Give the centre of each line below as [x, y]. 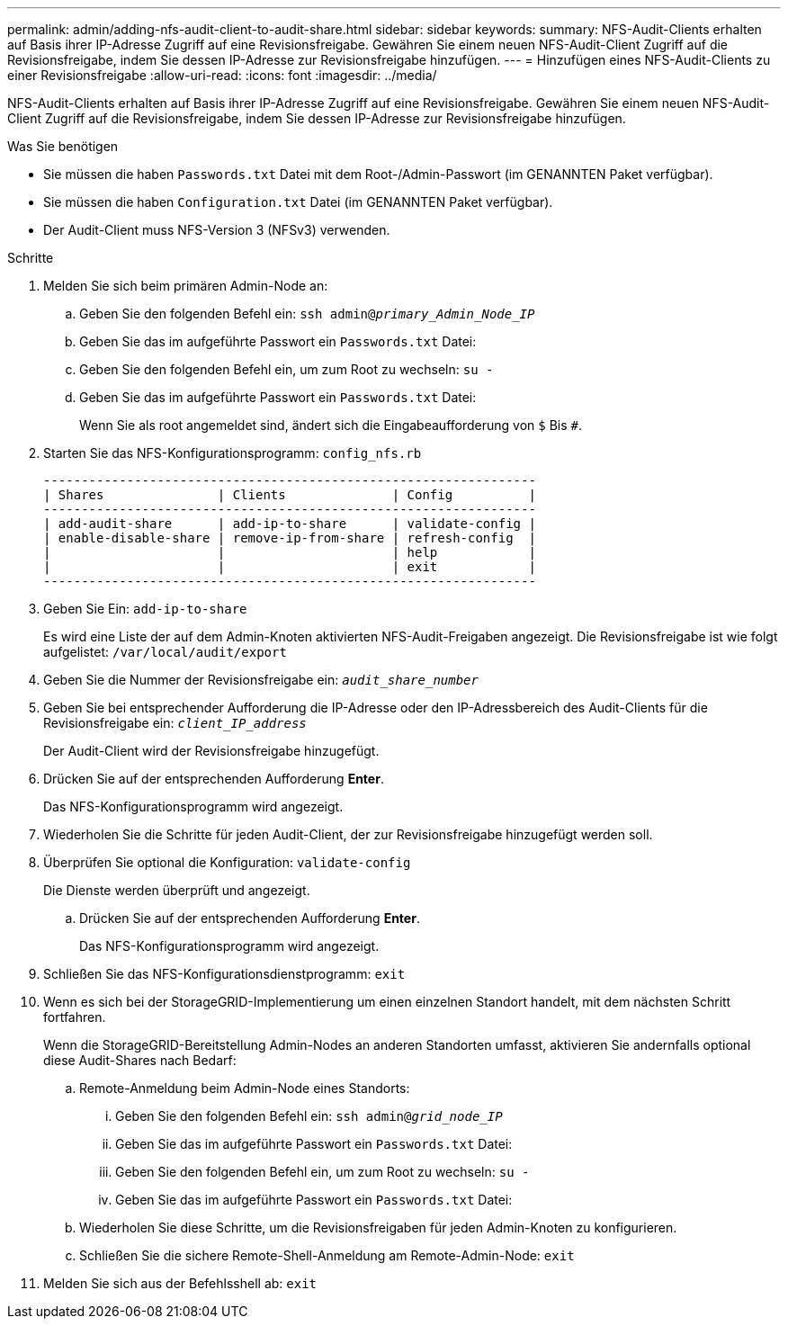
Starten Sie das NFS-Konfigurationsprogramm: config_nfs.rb [233, 453]
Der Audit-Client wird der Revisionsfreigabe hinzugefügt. [211, 751]
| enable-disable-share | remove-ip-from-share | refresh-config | [290, 538]
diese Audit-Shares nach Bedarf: [140, 1060]
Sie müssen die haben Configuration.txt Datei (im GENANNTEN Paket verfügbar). [298, 202]
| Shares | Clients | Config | [290, 495]
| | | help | [290, 552]
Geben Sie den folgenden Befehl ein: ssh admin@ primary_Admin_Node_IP [307, 314]
